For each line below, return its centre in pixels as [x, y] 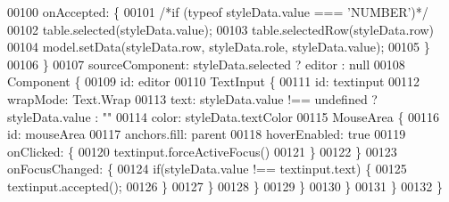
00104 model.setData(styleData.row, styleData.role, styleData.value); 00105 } [219, 47]
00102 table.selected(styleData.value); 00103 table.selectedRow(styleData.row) [221, 29]
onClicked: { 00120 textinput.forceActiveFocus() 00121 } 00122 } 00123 [202, 151]
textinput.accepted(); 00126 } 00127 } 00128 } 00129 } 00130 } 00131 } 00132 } [225, 186]
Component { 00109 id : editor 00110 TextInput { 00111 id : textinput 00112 [214, 81]
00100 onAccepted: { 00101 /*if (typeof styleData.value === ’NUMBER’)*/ [218, 12]
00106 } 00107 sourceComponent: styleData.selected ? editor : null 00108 [206, 64]
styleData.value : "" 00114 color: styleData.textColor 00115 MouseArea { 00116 [224, 116]
